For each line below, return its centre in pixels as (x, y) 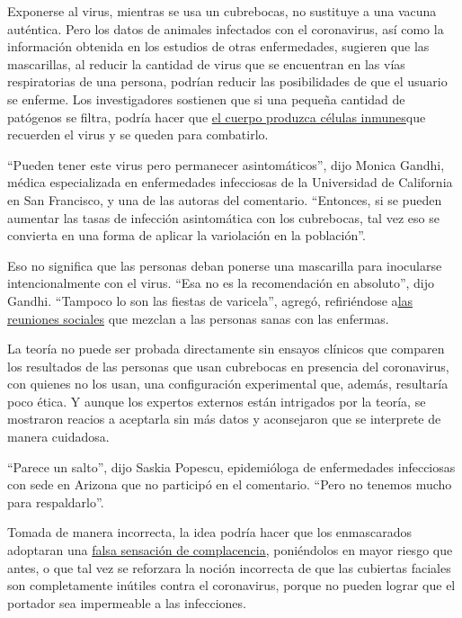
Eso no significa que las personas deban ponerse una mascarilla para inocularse (225, 265)
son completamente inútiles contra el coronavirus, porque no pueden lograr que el (231, 585)
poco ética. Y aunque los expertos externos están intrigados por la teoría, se (217, 401)
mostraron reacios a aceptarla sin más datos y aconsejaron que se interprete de (224, 419)
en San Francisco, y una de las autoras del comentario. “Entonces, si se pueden (225, 199)
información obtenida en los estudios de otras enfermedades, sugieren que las (218, 46)
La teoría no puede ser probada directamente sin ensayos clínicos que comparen (226, 349)
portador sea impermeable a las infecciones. (127, 602)
